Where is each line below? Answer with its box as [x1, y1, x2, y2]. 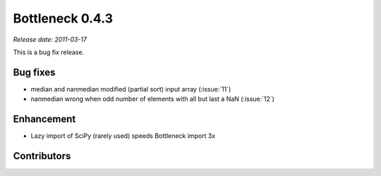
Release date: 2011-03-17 [13, 35, 87, 44]
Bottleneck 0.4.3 [13, 11, 113, 26]
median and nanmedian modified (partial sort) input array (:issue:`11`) [30, 84, 231, 93]
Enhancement [13, 113, 76, 125]
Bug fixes [13, 66, 56, 78]
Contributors [13, 150, 71, 162]
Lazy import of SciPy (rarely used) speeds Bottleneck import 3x [30, 132, 216, 140]
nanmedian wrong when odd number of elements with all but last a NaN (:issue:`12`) [30, 95, 275, 103]
